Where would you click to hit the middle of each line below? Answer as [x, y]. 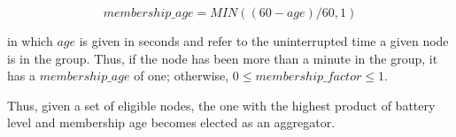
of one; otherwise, [182, 76]
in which [30, 41]
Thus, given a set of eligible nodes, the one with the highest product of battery [221, 105]
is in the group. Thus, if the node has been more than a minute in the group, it [223, 58]
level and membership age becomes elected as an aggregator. [171, 122]
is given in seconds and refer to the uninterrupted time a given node [264, 41]
